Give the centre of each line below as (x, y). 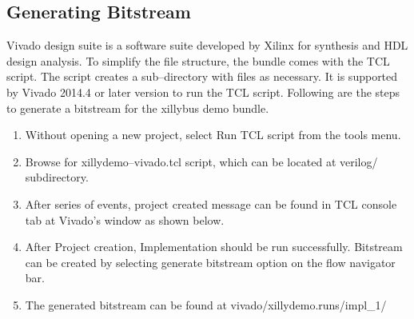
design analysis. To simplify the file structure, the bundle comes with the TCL (198, 60)
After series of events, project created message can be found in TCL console (211, 203)
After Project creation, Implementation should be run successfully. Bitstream (214, 247)
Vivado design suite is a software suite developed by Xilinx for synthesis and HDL (207, 45)
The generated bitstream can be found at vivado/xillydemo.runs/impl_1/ (206, 304)
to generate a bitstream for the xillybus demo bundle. (138, 108)
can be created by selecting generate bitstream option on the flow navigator (210, 262)
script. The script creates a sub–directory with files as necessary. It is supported (202, 76)
